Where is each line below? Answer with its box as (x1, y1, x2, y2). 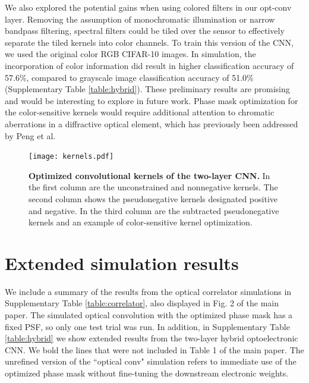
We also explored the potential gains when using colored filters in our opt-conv (5, 1, 292, 13)
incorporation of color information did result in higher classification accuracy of (5, 59, 294, 71)
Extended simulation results (5, 250, 239, 275)
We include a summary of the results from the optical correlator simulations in (5, 285, 292, 297)
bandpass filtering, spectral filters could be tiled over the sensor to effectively (5, 24, 285, 37)
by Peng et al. (5, 129, 56, 142)
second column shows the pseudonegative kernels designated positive (29, 192, 278, 205)
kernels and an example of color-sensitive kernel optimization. (29, 216, 253, 228)
